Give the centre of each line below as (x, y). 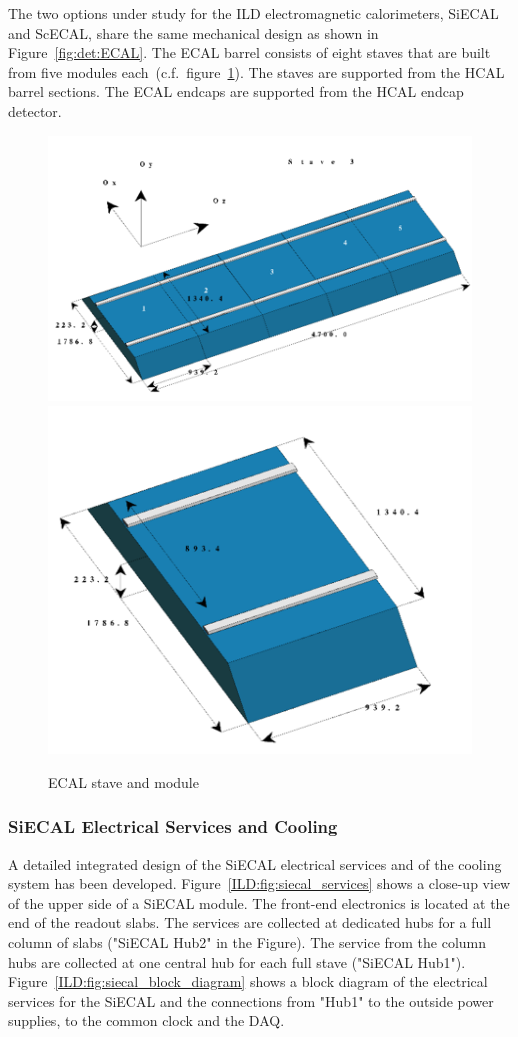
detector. (35, 110)
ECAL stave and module (123, 781)
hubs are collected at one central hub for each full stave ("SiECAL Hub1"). (237, 961)
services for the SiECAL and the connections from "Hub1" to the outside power (251, 1000)
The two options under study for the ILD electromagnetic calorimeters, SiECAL (253, 13)
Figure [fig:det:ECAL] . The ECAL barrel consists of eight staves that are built (249, 52)
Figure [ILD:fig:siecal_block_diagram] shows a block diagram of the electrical (248, 981)
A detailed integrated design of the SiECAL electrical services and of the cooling (255, 863)
